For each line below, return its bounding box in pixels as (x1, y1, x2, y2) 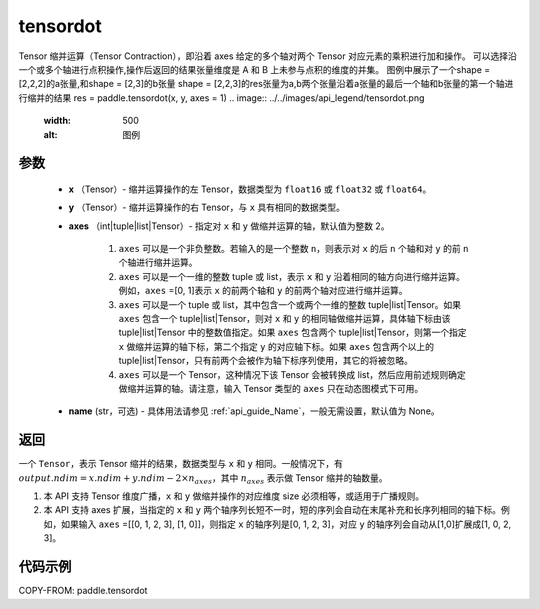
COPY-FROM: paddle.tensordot (18, 585, 148, 597)
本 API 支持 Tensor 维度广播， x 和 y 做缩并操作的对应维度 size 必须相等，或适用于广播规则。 (43, 490, 425, 502)
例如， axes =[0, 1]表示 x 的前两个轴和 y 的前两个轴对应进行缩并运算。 (118, 285, 408, 297)
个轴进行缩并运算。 (118, 256, 198, 269)
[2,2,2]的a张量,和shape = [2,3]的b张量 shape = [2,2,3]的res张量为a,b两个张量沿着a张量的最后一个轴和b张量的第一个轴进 (18, 78, 514, 90)
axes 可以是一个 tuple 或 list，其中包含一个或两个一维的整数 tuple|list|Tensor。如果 (118, 298, 462, 310)
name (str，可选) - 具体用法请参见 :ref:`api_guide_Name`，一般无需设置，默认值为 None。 (68, 405, 440, 417)
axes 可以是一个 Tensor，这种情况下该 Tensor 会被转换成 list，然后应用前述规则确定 (118, 368, 467, 380)
